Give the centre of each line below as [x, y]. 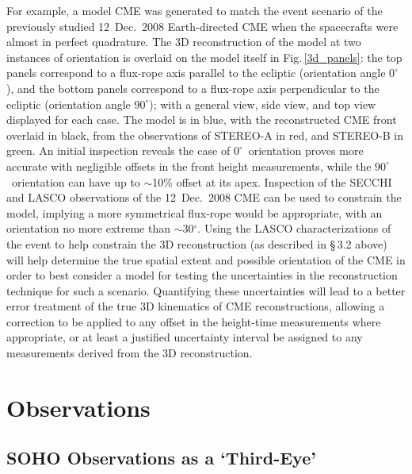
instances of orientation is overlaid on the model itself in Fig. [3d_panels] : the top [204, 57]
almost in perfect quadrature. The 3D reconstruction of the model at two [184, 42]
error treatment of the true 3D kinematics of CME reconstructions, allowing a [196, 306]
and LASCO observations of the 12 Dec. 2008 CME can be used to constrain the [204, 197]
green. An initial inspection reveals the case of [118, 150]
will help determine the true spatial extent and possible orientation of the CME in [206, 259]
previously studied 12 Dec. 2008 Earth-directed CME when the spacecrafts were [202, 26]
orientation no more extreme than [89, 228]
